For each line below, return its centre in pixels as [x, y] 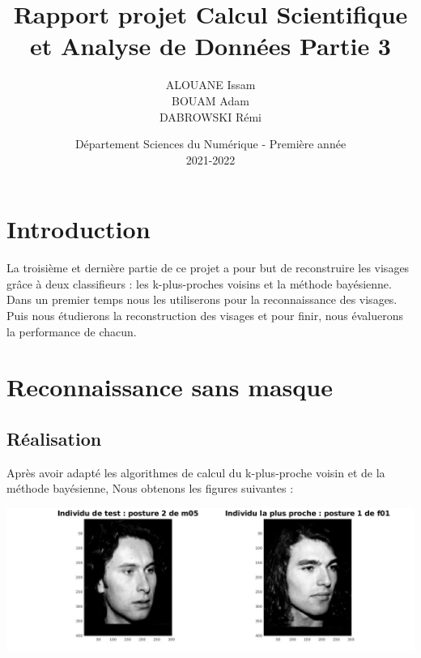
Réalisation [54, 438]
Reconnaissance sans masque [170, 387]
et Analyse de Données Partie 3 [210, 46]
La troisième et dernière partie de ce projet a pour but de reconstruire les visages [208, 268]
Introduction [79, 229]
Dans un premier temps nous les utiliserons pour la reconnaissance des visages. [202, 299]
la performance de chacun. [72, 331]
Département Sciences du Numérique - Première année [210, 144]
